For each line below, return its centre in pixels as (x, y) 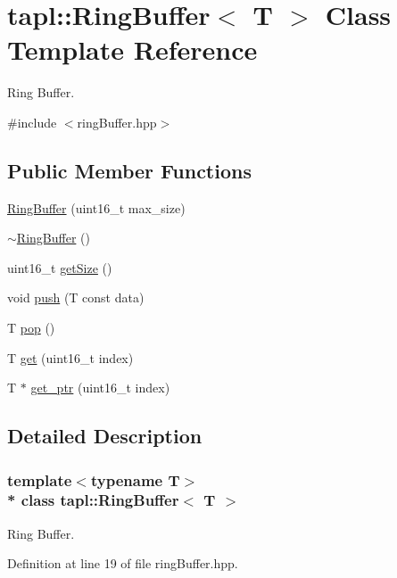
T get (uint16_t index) (70, 357)
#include (32, 122)
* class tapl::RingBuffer (93, 500)
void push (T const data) (76, 297)
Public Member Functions (129, 170)
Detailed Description (105, 436)
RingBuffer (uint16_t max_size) (96, 207)
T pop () (31, 328)
